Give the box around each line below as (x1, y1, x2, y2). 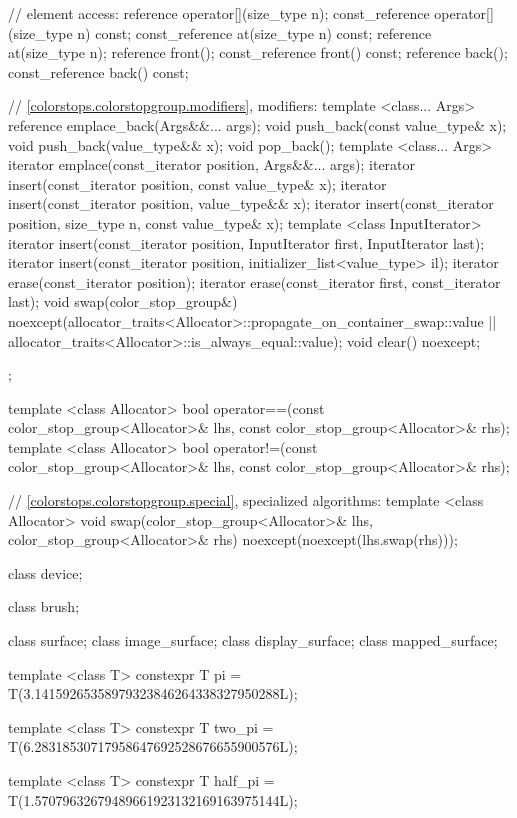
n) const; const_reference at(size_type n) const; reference (77, 22, 432, 43)
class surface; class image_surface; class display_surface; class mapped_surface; (8, 630, 498, 651)
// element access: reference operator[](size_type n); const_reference (8, 3, 430, 23)
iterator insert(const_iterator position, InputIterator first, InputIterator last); (8, 232, 485, 253)
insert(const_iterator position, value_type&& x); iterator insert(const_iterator (8, 193, 494, 214)
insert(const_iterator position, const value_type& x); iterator (8, 173, 387, 194)
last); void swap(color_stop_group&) (8, 291, 238, 312)
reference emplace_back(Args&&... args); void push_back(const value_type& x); (8, 114, 507, 135)
